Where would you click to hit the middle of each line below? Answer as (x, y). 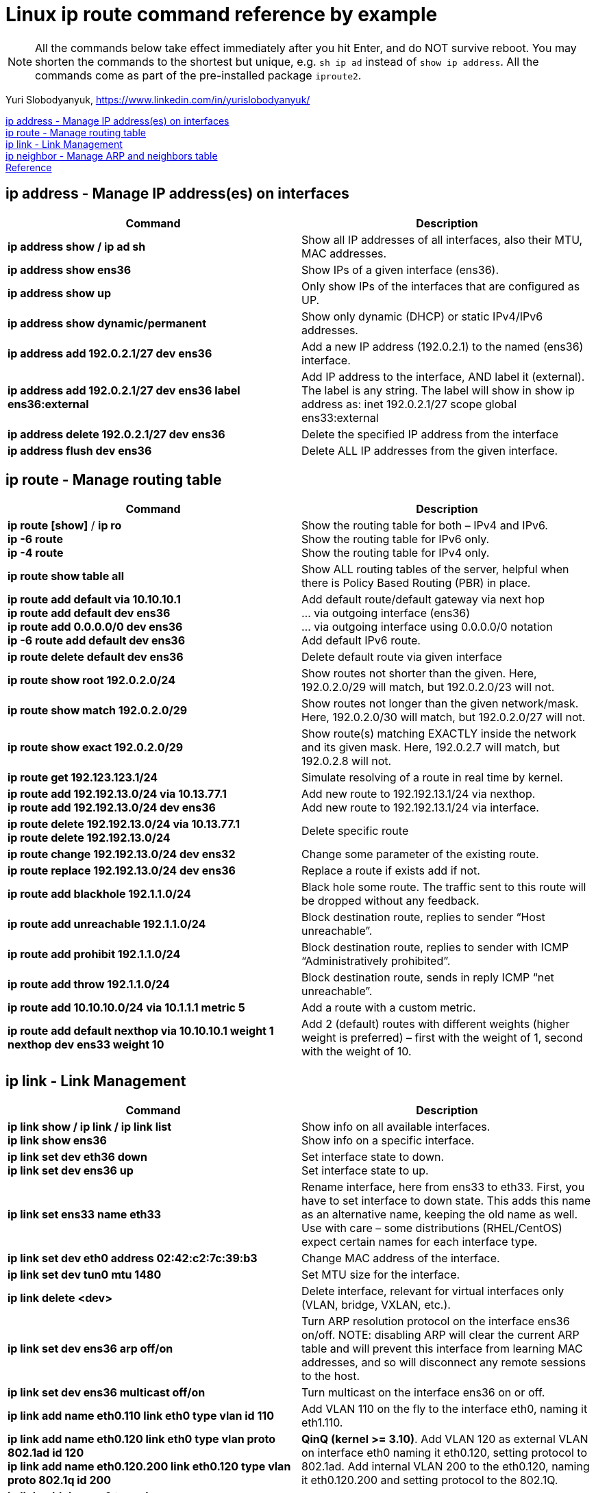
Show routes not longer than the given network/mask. (440, 704)
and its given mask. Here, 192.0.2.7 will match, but (431, 748)
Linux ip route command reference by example (222, 14)
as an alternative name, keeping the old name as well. (440, 1215)
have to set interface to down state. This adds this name (446, 1201)
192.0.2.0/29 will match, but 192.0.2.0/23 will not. (428, 687)
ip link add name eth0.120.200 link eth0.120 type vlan (149, 1467)
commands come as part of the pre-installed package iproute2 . (198, 75)
